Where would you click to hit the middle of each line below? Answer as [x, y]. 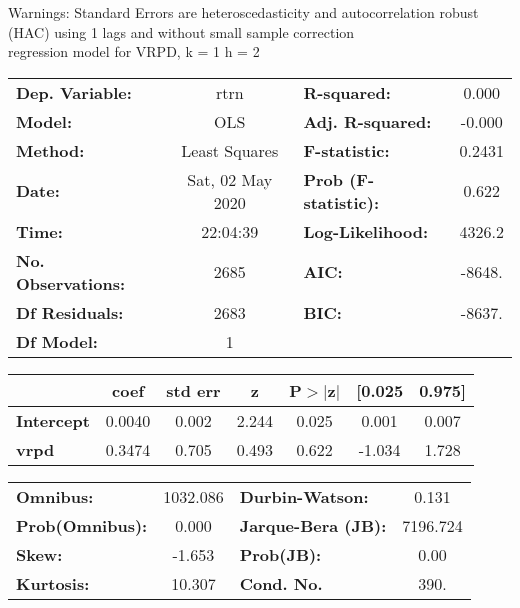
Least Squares [230, 150]
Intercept [53, 420]
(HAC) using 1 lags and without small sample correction [181, 31]
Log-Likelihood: [366, 231]
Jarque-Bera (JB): [313, 525]
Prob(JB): [280, 554]
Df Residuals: [70, 312]
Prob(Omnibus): [82, 525]
